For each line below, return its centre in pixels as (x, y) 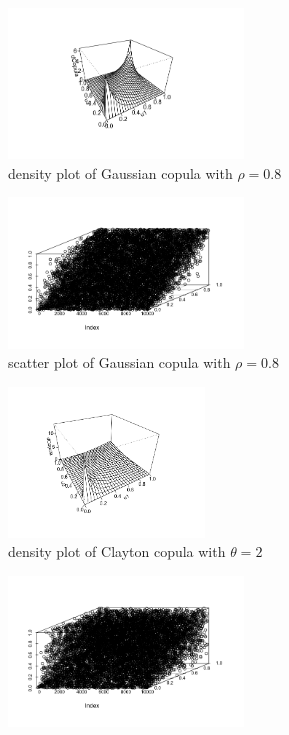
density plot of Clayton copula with (117, 551)
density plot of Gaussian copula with (120, 172)
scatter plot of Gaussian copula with (119, 362)
